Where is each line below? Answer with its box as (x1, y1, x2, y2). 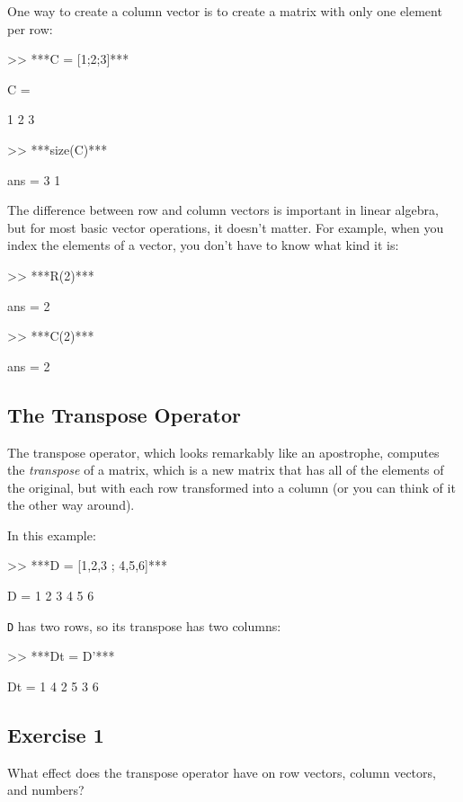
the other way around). (7, 495, 135, 514)
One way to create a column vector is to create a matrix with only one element (7, 2, 442, 20)
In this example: (7, 525, 96, 544)
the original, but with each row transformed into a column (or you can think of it (7, 477, 456, 496)
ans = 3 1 (7, 170, 61, 189)
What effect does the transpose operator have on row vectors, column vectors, (7, 762, 436, 781)
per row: (7, 19, 53, 38)
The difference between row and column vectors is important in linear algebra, (7, 200, 439, 219)
